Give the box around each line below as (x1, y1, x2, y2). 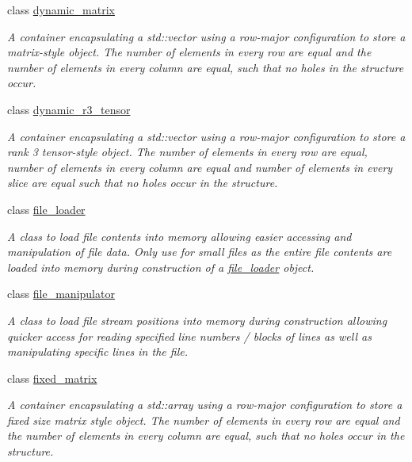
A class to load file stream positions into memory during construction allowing (7, 311, 387, 328)
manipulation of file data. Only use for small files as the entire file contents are (7, 243, 392, 260)
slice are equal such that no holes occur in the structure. (7, 174, 278, 191)
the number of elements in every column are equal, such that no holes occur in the (7, 427, 405, 444)
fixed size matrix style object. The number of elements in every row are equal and (7, 411, 400, 428)
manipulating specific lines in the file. (7, 343, 188, 360)
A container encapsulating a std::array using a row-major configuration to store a (7, 396, 402, 413)
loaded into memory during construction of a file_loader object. (7, 258, 315, 275)
